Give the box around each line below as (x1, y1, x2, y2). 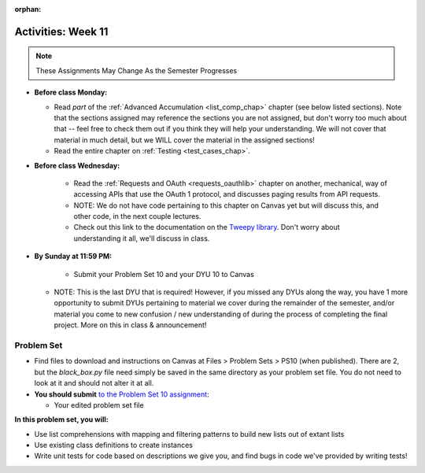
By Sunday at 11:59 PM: (34, 252, 113, 261)
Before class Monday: (34, 87, 108, 98)
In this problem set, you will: (14, 415, 109, 424)
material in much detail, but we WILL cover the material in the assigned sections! (54, 135, 315, 145)
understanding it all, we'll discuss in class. (73, 233, 210, 243)
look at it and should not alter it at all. (34, 379, 154, 388)
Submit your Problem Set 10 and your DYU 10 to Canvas (73, 269, 255, 279)
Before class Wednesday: (34, 161, 120, 170)
